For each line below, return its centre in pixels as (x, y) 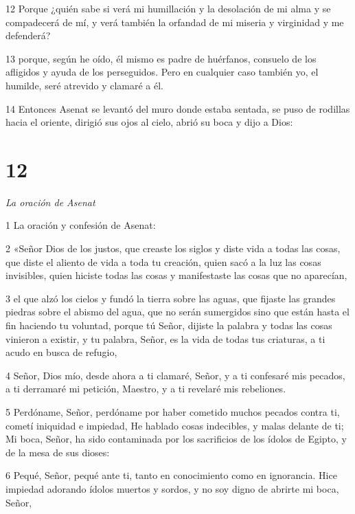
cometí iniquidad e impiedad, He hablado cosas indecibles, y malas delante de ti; (175, 425)
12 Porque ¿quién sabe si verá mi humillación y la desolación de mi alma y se (168, 8)
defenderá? (28, 35)
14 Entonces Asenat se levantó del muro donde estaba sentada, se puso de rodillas (178, 108)
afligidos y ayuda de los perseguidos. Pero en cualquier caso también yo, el (162, 72)
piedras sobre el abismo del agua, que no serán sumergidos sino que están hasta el (177, 312)
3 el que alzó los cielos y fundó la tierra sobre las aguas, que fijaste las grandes (171, 298)
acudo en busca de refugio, (61, 352)
